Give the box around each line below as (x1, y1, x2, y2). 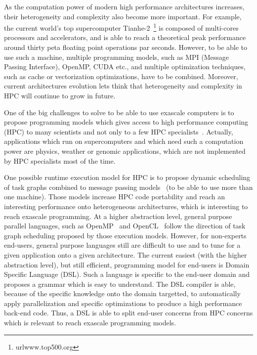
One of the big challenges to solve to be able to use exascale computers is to (4, 107, 234, 117)
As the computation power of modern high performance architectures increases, (4, 1, 245, 11)
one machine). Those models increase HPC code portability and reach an (4, 191, 225, 202)
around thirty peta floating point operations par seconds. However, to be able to (4, 42, 248, 52)
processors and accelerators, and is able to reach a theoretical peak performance (4, 32, 246, 43)
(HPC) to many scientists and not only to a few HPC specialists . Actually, (4, 126, 233, 136)
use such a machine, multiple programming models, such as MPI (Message (4, 51, 229, 62)
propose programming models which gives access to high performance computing (4, 117, 249, 127)
